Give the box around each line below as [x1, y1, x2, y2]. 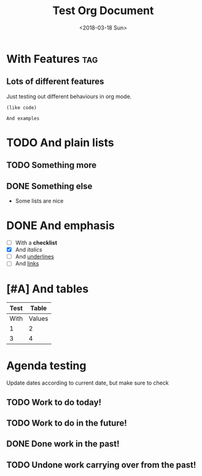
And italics [15, 246, 42, 254]
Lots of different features [6, 76, 104, 87]
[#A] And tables [6, 282, 89, 295]
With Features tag [6, 52, 98, 66]
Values [28, 314, 49, 323]
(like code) [6, 104, 37, 111]
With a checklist [15, 239, 57, 246]
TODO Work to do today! [6, 397, 102, 407]
